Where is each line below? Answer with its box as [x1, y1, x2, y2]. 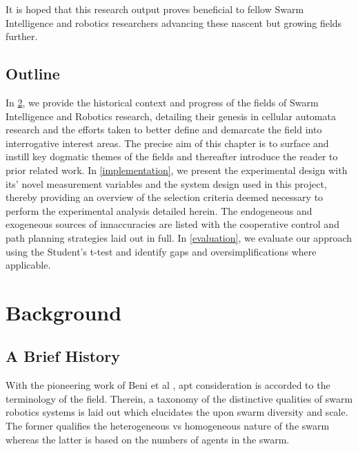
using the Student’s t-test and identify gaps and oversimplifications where [6, 244, 317, 258]
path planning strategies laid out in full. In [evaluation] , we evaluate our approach [6, 230, 352, 244]
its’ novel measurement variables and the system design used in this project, [6, 176, 327, 191]
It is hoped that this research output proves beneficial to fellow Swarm [6, 2, 304, 16]
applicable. [6, 258, 51, 272]
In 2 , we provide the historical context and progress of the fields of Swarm [6, 95, 319, 109]
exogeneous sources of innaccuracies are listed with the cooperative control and [6, 217, 339, 231]
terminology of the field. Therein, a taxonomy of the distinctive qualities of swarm [6, 391, 353, 405]
